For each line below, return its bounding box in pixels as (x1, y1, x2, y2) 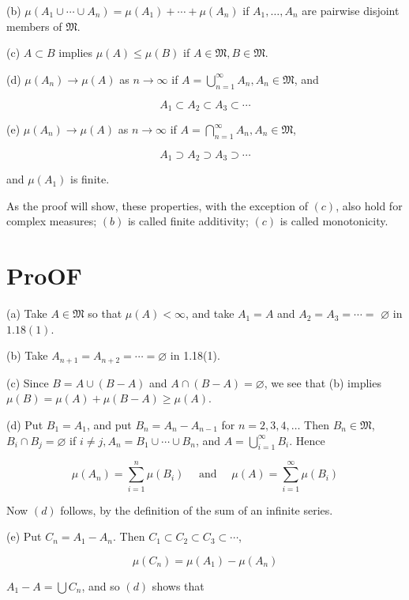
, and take (185, 305, 235, 322)
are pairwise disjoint (302, 2, 400, 18)
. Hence (289, 432, 325, 448)
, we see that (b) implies (264, 374, 381, 391)
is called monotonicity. (280, 213, 388, 229)
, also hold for (336, 197, 403, 213)
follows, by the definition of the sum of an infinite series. (60, 501, 333, 518)
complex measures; (6, 213, 97, 229)
